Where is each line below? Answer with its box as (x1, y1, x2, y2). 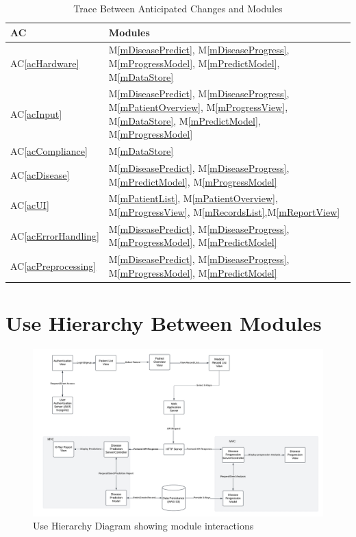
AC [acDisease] (10, 167, 70, 182)
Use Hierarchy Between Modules (5, 309, 322, 337)
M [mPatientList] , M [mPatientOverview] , (108, 191, 278, 205)
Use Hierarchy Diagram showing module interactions (33, 519, 254, 533)
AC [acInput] (10, 106, 62, 121)
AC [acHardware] (10, 56, 79, 71)
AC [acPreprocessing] (10, 259, 97, 273)
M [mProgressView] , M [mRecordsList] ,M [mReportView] (108, 204, 340, 218)
